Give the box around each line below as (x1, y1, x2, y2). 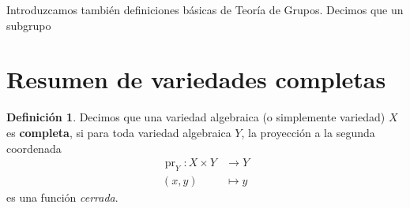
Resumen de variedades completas (6, 63, 386, 95)
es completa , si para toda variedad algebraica (6, 124, 231, 140)
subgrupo (6, 17, 51, 33)
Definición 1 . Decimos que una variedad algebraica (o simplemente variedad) (6, 109, 386, 125)
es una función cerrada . (6, 188, 118, 205)
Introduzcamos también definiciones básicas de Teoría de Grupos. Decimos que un (6, 2, 404, 17)
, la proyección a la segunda (241, 124, 375, 140)
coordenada (6, 139, 62, 156)
